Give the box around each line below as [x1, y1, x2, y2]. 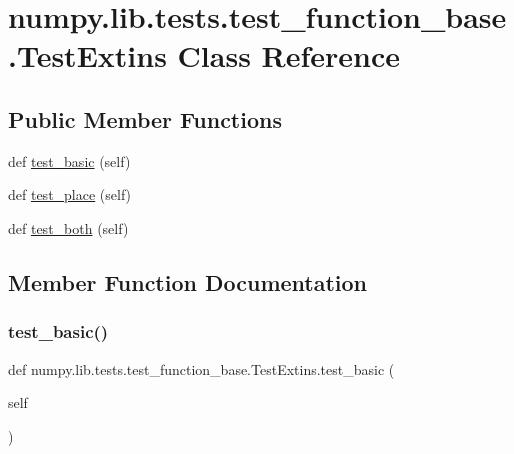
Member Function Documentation [8, 266, 368, 297]
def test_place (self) [8, 184, 132, 205]
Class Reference [177, 35, 401, 76]
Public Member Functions [8, 103, 282, 134]
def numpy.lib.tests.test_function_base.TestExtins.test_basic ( [8, 358, 395, 379]
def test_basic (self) [8, 150, 131, 171]
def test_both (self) [8, 217, 129, 238]
